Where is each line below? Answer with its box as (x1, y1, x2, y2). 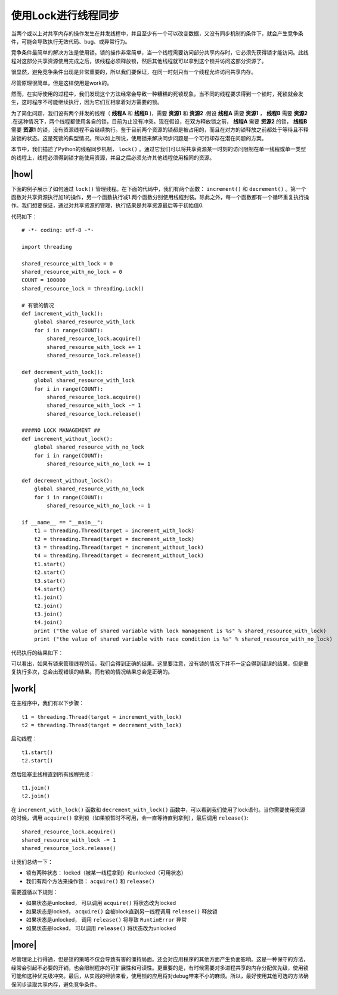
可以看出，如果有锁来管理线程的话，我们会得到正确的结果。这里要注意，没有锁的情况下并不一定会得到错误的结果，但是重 (11, 660, 309, 668)
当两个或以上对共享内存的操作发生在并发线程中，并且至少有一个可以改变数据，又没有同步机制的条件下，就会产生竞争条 (11, 30, 303, 37)
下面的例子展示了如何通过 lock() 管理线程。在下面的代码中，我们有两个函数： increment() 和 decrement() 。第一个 (11, 185, 306, 192)
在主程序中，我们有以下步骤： (11, 700, 85, 707)
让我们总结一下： (11, 858, 53, 865)
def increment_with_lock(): (21, 310, 104, 317)
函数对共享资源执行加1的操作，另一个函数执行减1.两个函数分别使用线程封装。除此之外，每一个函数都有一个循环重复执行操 (11, 193, 309, 200)
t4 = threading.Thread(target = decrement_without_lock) (33, 552, 204, 559)
